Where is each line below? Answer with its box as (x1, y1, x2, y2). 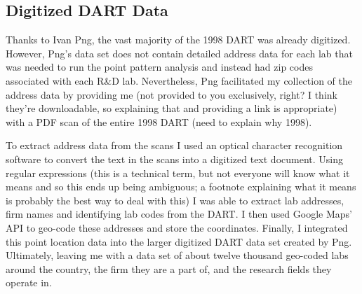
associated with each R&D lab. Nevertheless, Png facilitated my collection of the (6, 73, 353, 87)
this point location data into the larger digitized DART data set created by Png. (6, 234, 352, 248)
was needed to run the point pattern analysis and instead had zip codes (6, 59, 313, 74)
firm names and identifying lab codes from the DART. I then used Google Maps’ (6, 206, 352, 221)
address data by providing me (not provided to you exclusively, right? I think (6, 87, 337, 101)
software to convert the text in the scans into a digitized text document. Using (6, 151, 344, 166)
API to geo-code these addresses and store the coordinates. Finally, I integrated (6, 220, 348, 234)
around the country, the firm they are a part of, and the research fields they (6, 261, 332, 276)
